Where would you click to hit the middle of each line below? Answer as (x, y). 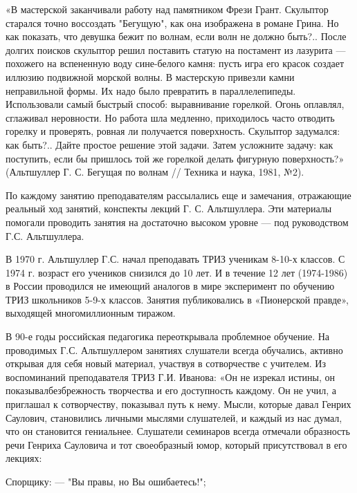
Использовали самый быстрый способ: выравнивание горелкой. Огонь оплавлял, (175, 104)
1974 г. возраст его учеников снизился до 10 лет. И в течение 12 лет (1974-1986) (177, 272)
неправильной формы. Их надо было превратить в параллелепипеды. (151, 90)
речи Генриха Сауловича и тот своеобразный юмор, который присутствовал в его (176, 444)
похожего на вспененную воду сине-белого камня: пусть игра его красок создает (175, 63)
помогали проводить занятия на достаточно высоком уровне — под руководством (177, 222)
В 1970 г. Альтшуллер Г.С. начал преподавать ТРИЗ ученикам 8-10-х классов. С (175, 259)
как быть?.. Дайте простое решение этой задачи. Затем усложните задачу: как (170, 144)
